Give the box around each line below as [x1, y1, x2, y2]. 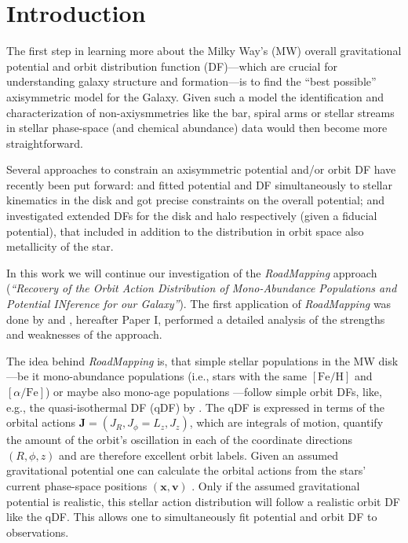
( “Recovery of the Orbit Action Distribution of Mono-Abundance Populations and [6, 280, 397, 296]
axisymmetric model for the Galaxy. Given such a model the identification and [6, 88, 384, 105]
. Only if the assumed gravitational [191, 477, 360, 493]
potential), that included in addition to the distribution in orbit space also [6, 222, 364, 239]
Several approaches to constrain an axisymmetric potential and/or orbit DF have [6, 161, 396, 178]
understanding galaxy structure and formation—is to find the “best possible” [6, 73, 377, 90]
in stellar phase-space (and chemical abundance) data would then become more [6, 119, 388, 136]
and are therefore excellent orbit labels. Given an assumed [59, 446, 339, 463]
